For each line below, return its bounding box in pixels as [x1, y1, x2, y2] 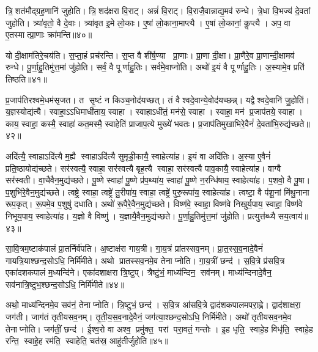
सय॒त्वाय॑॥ [278, 209, 308, 222]
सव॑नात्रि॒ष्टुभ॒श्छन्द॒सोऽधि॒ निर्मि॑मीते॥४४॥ [6, 277, 125, 290]
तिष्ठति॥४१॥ [6, 72, 47, 85]
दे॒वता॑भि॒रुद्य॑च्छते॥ [256, 117, 310, 130]
